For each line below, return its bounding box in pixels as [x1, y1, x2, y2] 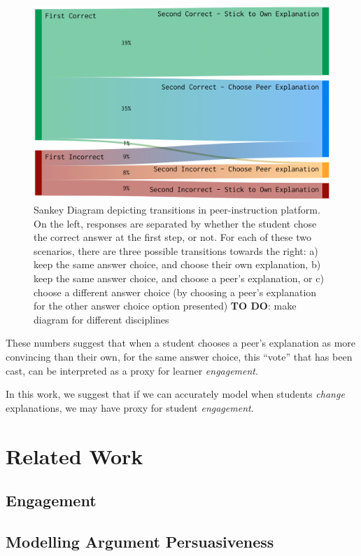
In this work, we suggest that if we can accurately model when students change [6, 387, 345, 401]
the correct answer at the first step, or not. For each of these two [34, 230, 311, 244]
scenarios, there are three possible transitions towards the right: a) [34, 243, 318, 258]
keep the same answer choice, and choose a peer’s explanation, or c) [34, 270, 324, 285]
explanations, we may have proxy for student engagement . [6, 400, 254, 415]
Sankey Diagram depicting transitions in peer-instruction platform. [34, 202, 320, 217]
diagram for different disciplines [34, 312, 169, 326]
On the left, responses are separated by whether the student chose [34, 216, 317, 230]
